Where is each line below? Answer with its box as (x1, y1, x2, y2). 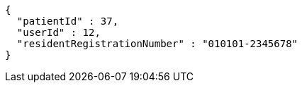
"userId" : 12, (16, 27, 101, 38)
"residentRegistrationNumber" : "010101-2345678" (16, 38, 298, 49)
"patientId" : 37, (16, 15, 119, 27)
